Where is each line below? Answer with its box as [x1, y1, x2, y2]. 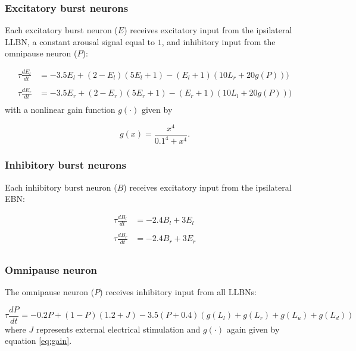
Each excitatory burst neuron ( [5, 24, 118, 36]
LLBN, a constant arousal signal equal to [5, 35, 155, 48]
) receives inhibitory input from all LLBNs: [99, 286, 257, 298]
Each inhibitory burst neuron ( [5, 181, 117, 193]
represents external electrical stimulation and [36, 322, 201, 335]
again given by [226, 322, 280, 335]
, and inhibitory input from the [161, 35, 276, 48]
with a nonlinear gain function [5, 103, 115, 116]
